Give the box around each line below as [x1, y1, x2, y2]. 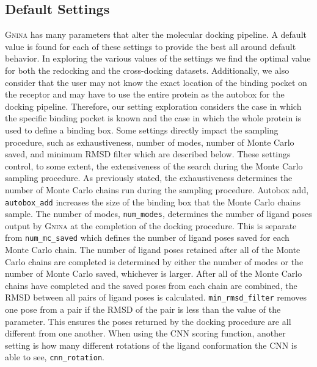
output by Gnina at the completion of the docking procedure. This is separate [5, 219, 297, 232]
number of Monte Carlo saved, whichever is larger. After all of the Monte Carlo [5, 267, 302, 280]
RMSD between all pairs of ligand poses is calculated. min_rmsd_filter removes [5, 291, 307, 304]
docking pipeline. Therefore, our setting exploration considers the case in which [5, 99, 302, 112]
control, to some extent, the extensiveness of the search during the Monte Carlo [5, 159, 303, 172]
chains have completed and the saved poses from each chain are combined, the [5, 279, 297, 291]
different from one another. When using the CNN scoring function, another [5, 327, 286, 340]
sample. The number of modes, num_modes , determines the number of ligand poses [5, 207, 312, 220]
